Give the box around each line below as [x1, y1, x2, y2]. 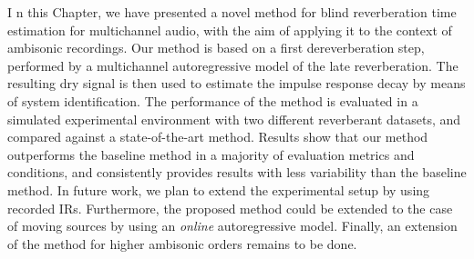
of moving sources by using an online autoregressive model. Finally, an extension [7, 216, 458, 235]
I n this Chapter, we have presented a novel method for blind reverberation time [7, 3, 457, 21]
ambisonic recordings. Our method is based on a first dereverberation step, [7, 38, 425, 57]
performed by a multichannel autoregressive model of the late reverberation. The [7, 55, 459, 75]
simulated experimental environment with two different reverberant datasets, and [7, 109, 461, 128]
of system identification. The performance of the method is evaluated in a [7, 91, 418, 110]
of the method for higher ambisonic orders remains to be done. [7, 234, 357, 253]
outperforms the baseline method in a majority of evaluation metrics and [7, 144, 415, 164]
